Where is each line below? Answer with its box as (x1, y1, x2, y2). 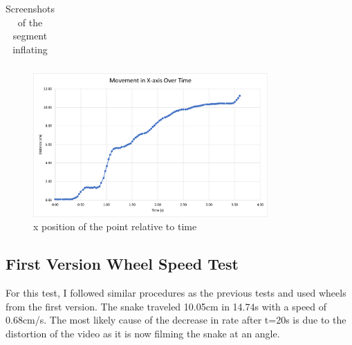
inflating (12, 41, 48, 56)
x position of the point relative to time (33, 219, 197, 234)
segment (12, 28, 48, 43)
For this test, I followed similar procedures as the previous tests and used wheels (6, 285, 346, 299)
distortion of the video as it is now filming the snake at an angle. (6, 326, 280, 340)
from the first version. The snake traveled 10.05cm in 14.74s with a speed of (6, 299, 327, 313)
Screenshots (6, 1, 55, 15)
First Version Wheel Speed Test (6, 253, 239, 274)
